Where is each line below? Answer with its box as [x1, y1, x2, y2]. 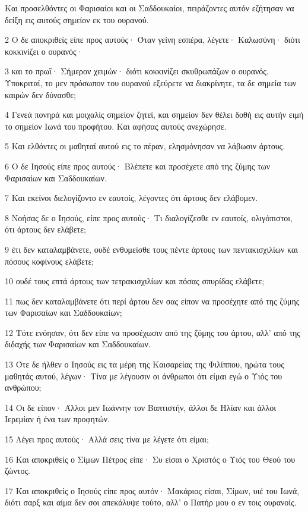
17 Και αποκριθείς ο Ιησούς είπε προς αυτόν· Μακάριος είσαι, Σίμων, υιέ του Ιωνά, [5, 484, 300, 497]
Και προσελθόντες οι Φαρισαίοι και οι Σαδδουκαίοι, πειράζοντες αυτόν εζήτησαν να [5, 2, 294, 14]
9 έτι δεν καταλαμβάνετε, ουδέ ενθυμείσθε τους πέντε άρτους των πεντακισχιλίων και [5, 243, 299, 255]
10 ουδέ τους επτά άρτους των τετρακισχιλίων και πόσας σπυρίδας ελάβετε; [5, 275, 265, 287]
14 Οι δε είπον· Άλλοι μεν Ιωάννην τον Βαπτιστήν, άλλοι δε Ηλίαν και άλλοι [5, 401, 277, 413]
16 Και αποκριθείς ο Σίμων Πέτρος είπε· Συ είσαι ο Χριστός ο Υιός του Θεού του [5, 453, 296, 465]
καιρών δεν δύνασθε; [5, 88, 76, 100]
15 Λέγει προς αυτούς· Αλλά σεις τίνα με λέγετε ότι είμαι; [5, 433, 209, 445]
